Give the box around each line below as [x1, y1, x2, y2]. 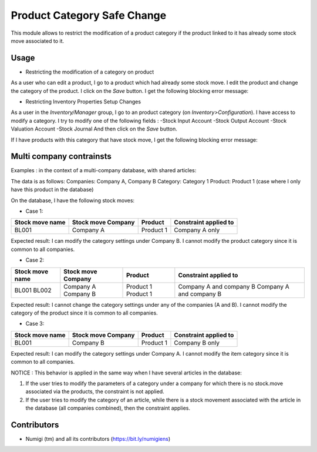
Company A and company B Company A [178, 282, 290, 290]
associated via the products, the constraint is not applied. [25, 388, 164, 395]
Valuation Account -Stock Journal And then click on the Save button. [11, 125, 177, 132]
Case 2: [25, 256, 45, 264]
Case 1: [25, 207, 43, 215]
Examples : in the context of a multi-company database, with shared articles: [11, 167, 197, 174]
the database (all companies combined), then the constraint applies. [25, 404, 191, 411]
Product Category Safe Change [11, 9, 167, 22]
